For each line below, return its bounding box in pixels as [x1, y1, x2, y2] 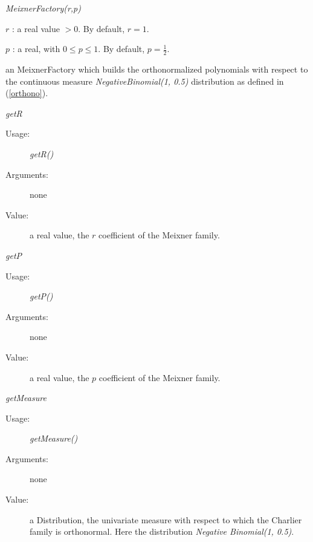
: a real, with [12, 42, 60, 55]
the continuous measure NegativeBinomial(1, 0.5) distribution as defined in [5, 74, 284, 87]
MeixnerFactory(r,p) [5, 2, 81, 14]
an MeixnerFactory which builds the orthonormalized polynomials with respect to [5, 63, 308, 76]
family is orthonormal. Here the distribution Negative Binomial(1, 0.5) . [30, 525, 294, 538]
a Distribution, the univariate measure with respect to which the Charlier [30, 513, 302, 526]
